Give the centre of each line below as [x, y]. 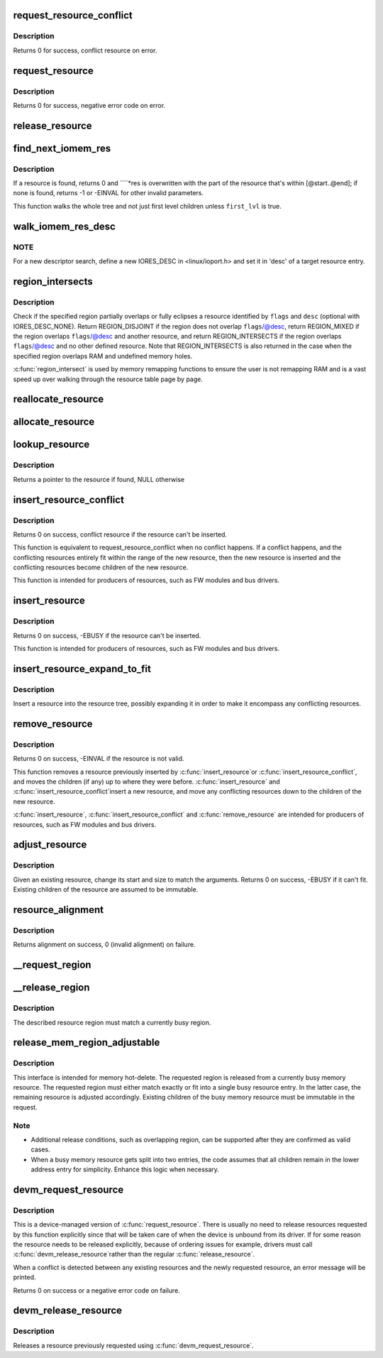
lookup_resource [51, 445]
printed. [24, 1277]
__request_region [52, 965]
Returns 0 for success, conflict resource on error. [85, 50]
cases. [40, 1149]
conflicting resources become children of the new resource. [101, 567]
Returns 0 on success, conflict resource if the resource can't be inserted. [120, 534]
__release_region [51, 988]
